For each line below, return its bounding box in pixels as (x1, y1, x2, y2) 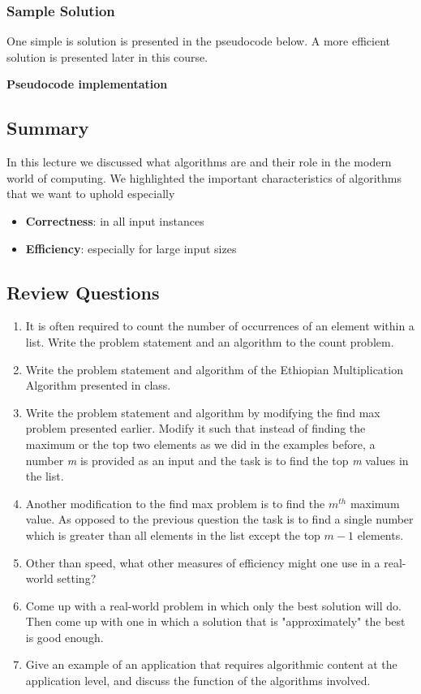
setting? (57, 570, 97, 587)
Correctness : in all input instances (25, 212, 204, 229)
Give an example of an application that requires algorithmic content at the (25, 656, 397, 673)
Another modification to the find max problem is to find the (25, 494, 325, 511)
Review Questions (6, 279, 160, 304)
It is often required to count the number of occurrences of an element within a (25, 317, 415, 334)
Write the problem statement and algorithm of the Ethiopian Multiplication (25, 360, 403, 377)
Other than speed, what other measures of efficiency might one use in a (25, 554, 380, 571)
